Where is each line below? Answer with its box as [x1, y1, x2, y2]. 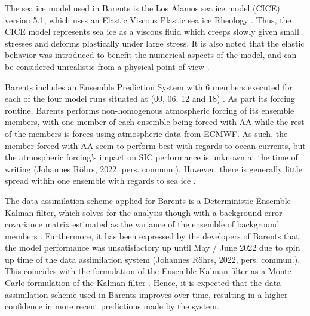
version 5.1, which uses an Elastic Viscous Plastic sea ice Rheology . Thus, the [5, 13, 291, 26]
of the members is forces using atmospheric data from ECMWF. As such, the [5, 127, 288, 139]
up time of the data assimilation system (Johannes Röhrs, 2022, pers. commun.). [5, 253, 300, 265]
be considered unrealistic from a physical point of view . [5, 60, 210, 72]
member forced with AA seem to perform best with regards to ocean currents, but [5, 139, 306, 151]
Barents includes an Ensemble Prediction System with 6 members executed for [5, 80, 293, 93]
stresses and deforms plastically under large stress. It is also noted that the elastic [5, 37, 305, 49]
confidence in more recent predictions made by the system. [5, 300, 219, 312]
